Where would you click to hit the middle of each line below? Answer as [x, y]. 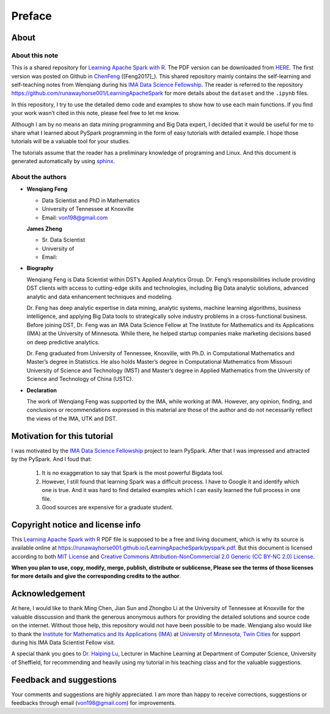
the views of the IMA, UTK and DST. [72, 418]
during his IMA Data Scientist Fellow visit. [63, 642]
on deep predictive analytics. [63, 342]
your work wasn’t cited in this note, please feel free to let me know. [96, 113]
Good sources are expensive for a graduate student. [108, 507]
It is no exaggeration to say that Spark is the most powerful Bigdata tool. [133, 473]
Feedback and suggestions [64, 679]
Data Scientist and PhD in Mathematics [91, 200]
